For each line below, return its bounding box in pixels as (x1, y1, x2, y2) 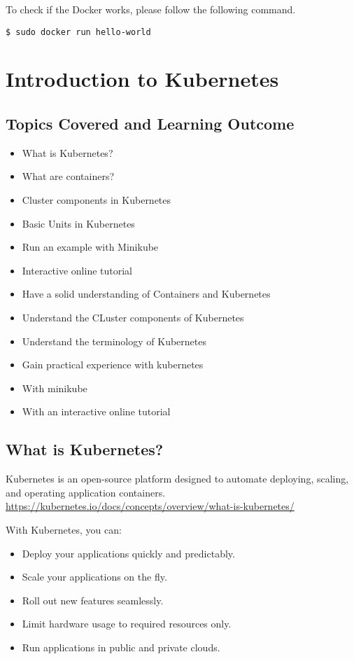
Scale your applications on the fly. (22, 569, 167, 584)
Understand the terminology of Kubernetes (22, 333, 206, 348)
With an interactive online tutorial (22, 404, 171, 419)
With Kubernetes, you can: (6, 522, 122, 536)
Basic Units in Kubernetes (22, 216, 135, 230)
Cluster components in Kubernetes (22, 193, 171, 207)
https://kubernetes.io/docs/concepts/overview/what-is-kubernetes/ (6, 499, 295, 513)
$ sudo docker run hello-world (6, 27, 151, 37)
